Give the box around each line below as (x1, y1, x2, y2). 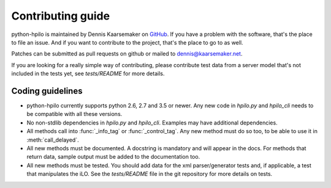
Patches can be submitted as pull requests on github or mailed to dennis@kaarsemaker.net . (11, 50, 243, 57)
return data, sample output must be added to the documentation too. (26, 153, 200, 161)
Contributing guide (11, 9, 110, 23)
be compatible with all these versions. (26, 110, 123, 118)
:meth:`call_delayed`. (26, 136, 79, 143)
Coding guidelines (11, 85, 83, 96)
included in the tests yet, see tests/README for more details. (11, 70, 165, 78)
